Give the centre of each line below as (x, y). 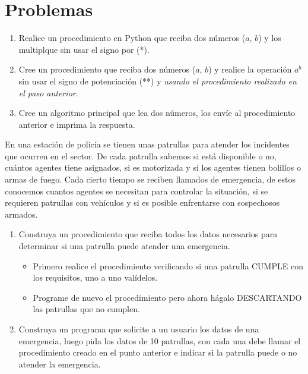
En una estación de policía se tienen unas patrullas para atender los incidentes (147, 144)
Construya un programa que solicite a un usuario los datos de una (139, 329)
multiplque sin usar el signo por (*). (84, 49)
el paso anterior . (48, 92)
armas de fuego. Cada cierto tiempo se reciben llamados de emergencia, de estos (150, 179)
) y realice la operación (250, 69)
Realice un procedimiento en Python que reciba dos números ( (132, 38)
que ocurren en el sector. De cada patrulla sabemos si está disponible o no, (141, 155)
